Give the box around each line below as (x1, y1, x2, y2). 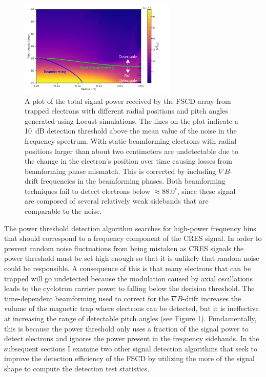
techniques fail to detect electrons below (25, 185, 150, 196)
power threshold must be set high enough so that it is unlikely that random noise (4, 253, 259, 263)
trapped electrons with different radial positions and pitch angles (25, 105, 228, 116)
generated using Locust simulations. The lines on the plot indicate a (25, 115, 238, 126)
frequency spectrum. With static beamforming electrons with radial (25, 135, 237, 146)
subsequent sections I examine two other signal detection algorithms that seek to (4, 343, 258, 353)
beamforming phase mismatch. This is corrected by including (25, 165, 216, 176)
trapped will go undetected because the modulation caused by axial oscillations (4, 273, 253, 283)
